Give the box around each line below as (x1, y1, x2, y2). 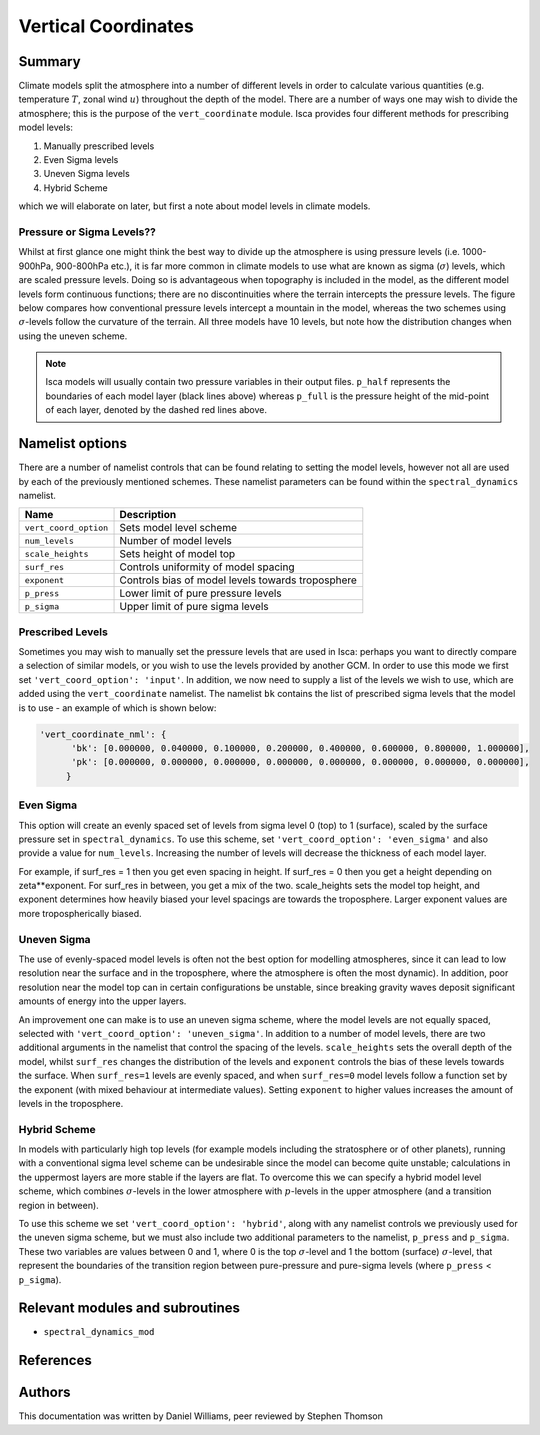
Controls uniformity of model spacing (119, 560, 295, 574)
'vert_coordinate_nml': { (39, 728, 167, 740)
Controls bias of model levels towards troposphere (119, 573, 357, 587)
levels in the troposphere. (18, 1097, 124, 1109)
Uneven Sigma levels (43, 168, 130, 180)
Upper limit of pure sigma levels (119, 600, 269, 614)
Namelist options (18, 435, 127, 452)
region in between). (18, 1199, 99, 1211)
